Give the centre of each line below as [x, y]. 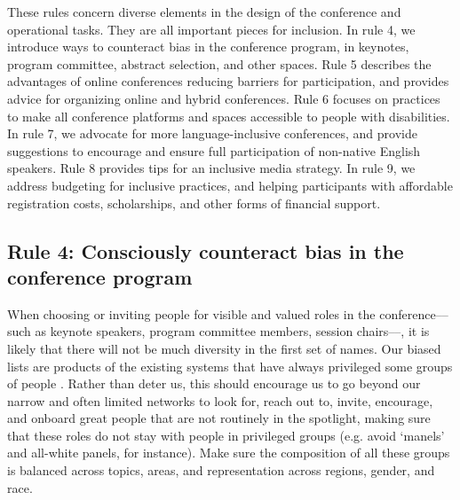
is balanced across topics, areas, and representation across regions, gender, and [221, 470]
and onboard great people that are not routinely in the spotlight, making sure [219, 418]
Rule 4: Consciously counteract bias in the [206, 250]
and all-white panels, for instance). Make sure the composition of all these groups [229, 453]
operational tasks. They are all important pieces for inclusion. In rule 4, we [211, 29]
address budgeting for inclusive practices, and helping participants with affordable [230, 185]
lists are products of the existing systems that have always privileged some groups [230, 366]
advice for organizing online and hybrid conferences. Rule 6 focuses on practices [224, 98]
